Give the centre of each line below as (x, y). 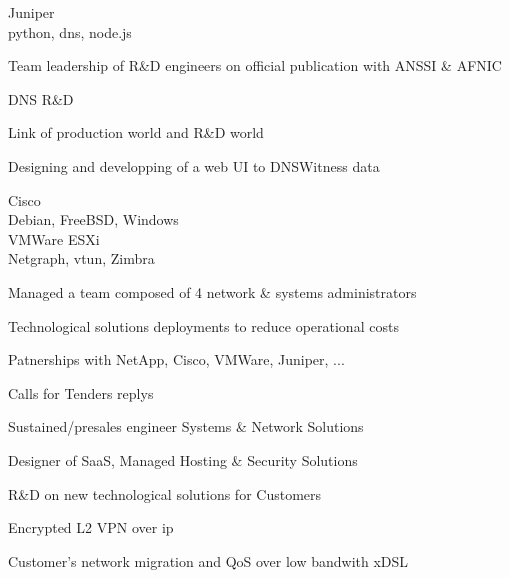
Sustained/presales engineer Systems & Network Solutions (186, 426)
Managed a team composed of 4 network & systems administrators (212, 291)
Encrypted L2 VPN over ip (91, 527)
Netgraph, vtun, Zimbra (81, 258)
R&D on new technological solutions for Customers (165, 493)
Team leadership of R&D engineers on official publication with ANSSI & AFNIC (255, 65)
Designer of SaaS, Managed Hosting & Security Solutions (183, 459)
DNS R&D (41, 98)
